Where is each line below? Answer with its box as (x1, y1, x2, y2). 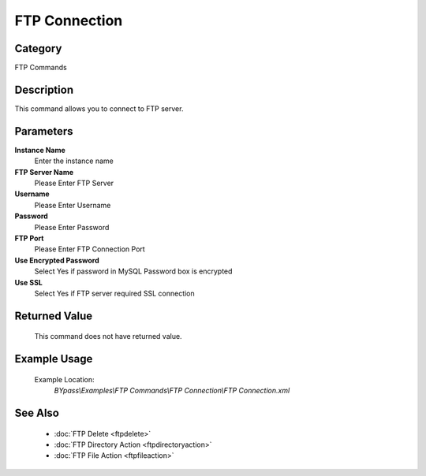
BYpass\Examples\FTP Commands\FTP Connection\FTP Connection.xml (54, 386, 290, 396)
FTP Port (14, 233, 44, 243)
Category (14, 42, 62, 55)
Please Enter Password (34, 222, 110, 232)
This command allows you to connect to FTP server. (14, 103, 184, 113)
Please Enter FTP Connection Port (34, 244, 145, 254)
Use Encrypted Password (14, 255, 100, 265)
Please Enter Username (34, 200, 111, 210)
